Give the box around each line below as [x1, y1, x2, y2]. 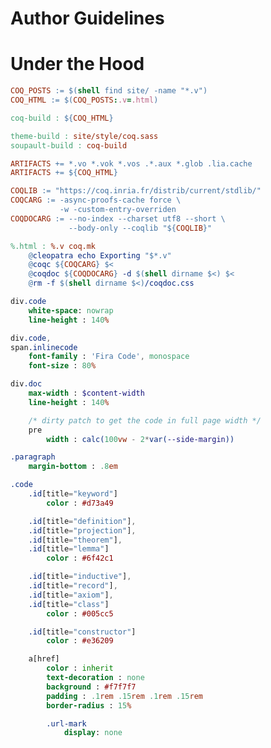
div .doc [10, 379, 43, 389]
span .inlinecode [10, 342, 78, 352]
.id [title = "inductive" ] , [28, 572, 132, 582]
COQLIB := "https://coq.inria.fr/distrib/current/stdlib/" [10, 186, 262, 196]
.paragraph [10, 452, 56, 462]
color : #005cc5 [46, 608, 114, 619]
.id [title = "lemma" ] [28, 544, 110, 554]
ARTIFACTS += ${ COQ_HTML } [10, 168, 118, 178]
